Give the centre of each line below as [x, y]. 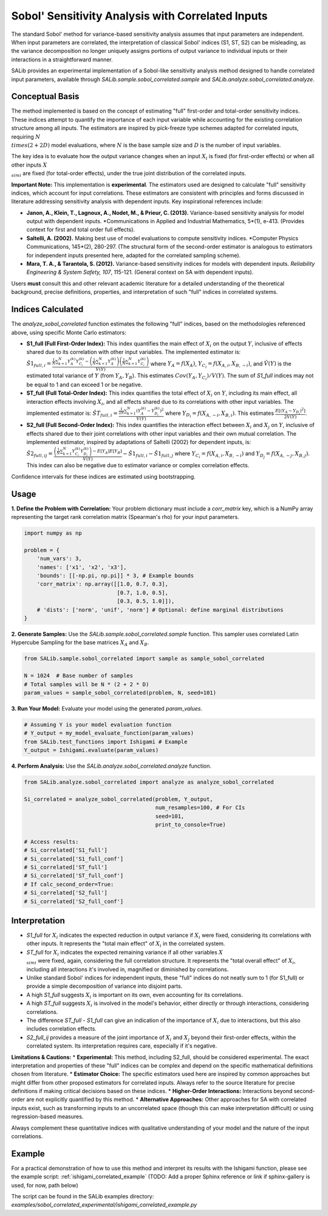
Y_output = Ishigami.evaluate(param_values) [91, 750]
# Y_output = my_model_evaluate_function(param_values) [109, 733]
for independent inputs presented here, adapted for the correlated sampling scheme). [134, 255]
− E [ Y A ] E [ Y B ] [108, 452]
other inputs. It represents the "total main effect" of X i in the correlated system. [126, 944]
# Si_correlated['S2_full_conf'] [74, 901]
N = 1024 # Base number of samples [79, 676]
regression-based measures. [47, 1117]
